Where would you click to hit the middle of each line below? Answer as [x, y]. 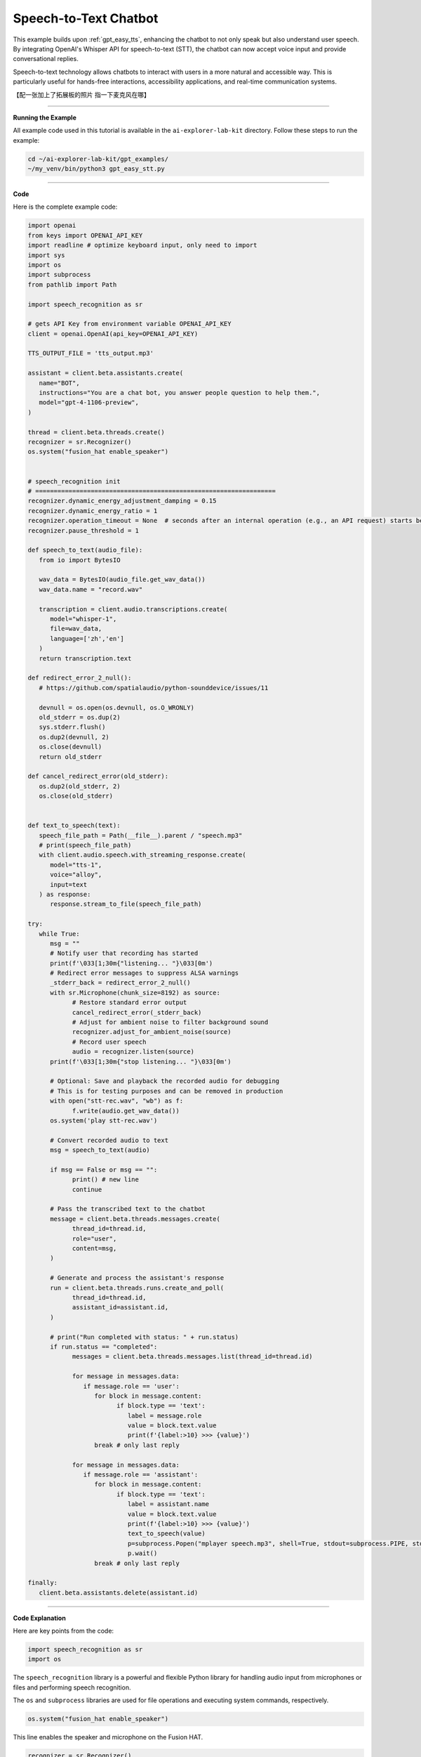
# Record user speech [109, 1042]
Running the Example [45, 117]
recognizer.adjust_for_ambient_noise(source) [152, 1032]
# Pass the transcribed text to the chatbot [128, 1209]
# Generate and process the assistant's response [137, 1278]
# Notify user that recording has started [124, 953]
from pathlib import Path [72, 284]
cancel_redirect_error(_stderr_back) [137, 1012]
